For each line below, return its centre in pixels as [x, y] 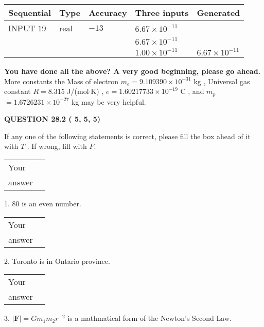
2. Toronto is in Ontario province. [57, 261]
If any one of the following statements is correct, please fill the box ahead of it [127, 136]
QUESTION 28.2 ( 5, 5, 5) [52, 119]
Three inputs [162, 13]
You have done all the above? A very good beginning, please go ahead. [133, 71]
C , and [192, 91]
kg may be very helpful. [109, 101]
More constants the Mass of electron [61, 81]
